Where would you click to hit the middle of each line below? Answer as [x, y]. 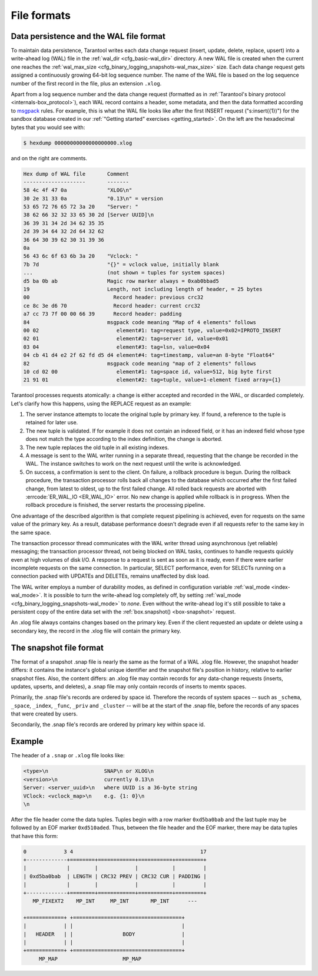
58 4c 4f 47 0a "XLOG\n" [78, 190]
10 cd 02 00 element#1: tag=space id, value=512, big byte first [148, 372]
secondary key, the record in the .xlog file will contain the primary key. [96, 631]
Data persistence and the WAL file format [88, 36]
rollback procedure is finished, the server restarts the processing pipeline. [115, 505]
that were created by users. [44, 714]
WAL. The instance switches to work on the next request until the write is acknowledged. [133, 464]
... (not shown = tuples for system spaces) [124, 273]
